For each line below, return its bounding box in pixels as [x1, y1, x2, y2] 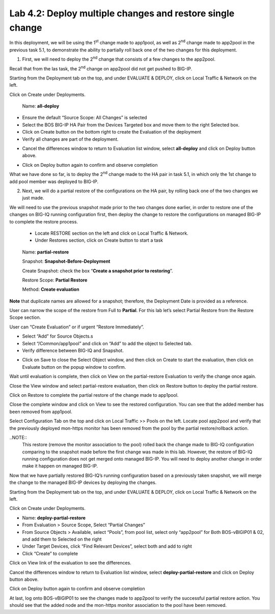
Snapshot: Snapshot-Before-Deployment [22, 258, 111, 265]
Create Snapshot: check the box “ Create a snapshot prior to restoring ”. [22, 268, 173, 274]
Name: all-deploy [22, 103, 60, 109]
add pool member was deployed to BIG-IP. [9, 178, 99, 185]
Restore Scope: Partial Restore [22, 277, 88, 283]
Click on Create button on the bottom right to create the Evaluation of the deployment [22, 129, 202, 135]
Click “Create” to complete [22, 550, 78, 556]
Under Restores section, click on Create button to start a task [35, 237, 163, 243]
